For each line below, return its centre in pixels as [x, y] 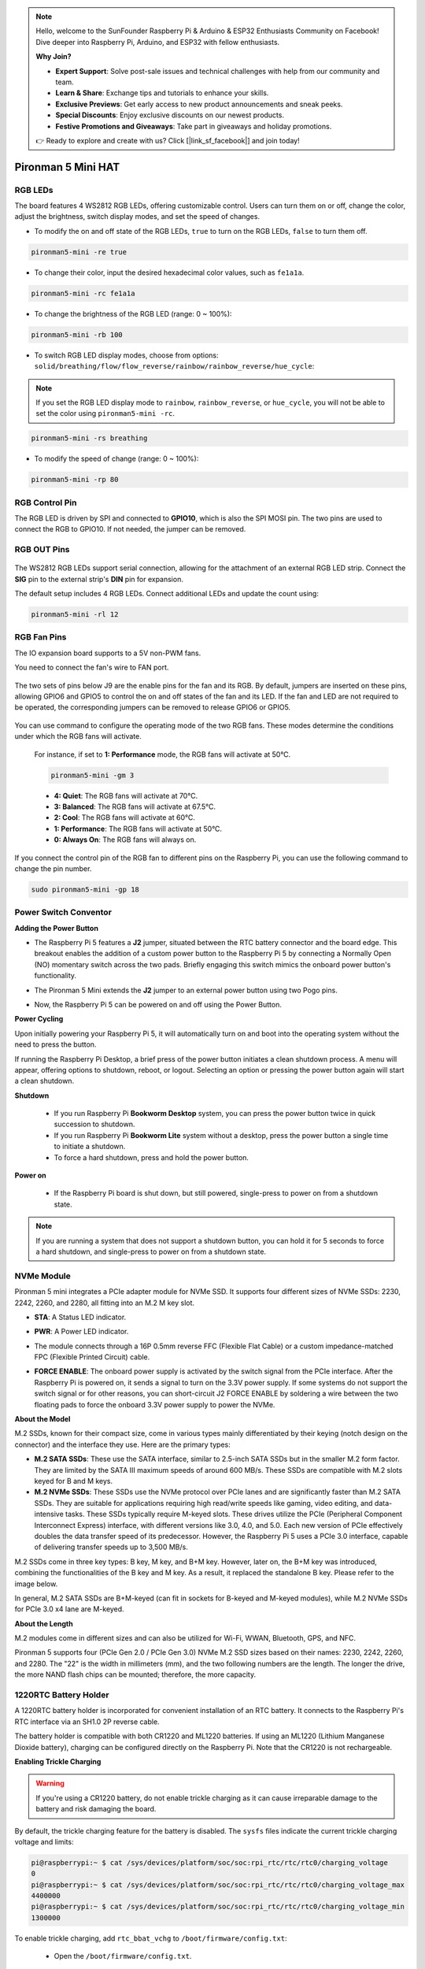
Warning [50, 1783]
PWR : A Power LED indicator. [81, 1332]
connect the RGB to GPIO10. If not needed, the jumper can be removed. [130, 529]
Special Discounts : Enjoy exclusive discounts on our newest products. [170, 115]
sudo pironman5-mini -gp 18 [85, 889]
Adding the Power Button [56, 928]
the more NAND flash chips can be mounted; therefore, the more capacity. [135, 1674]
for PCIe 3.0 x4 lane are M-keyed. [70, 1609]
